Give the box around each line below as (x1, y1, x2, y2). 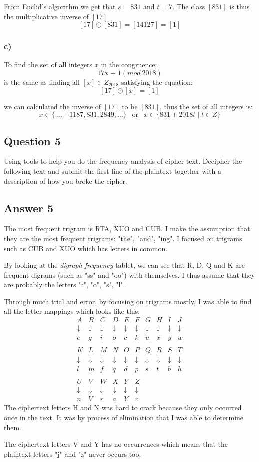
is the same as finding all (4, 77, 80, 87)
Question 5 (4, 133, 61, 148)
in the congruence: (101, 59, 157, 70)
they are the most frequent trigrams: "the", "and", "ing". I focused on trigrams (4, 233, 242, 243)
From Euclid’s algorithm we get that (4, 1, 116, 11)
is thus (229, 1, 250, 11)
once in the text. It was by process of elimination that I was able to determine (4, 412, 244, 423)
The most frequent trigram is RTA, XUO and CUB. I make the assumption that (4, 223, 250, 234)
